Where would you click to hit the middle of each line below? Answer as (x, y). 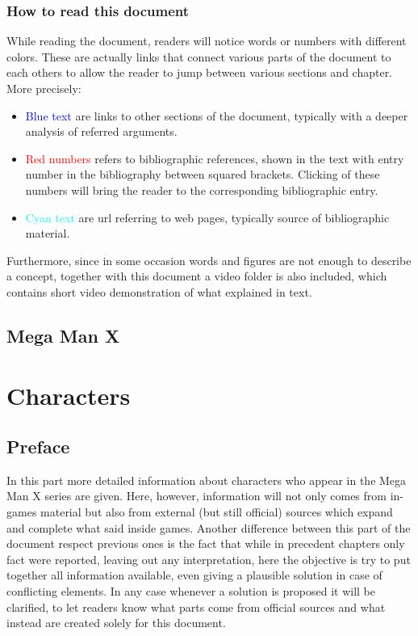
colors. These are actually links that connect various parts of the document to (199, 56)
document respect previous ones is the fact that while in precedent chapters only (206, 543)
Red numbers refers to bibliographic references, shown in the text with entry (215, 158)
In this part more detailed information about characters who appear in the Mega (207, 480)
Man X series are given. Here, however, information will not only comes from (196, 496)
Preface (38, 446)
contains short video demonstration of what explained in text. (159, 291)
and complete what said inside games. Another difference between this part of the (209, 527)
